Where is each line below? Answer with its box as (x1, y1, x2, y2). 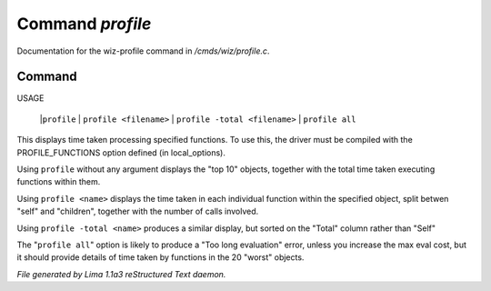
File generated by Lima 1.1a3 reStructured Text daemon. (16, 268, 226, 279)
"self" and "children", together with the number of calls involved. (16, 206, 259, 217)
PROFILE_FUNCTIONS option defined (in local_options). (16, 146, 226, 158)
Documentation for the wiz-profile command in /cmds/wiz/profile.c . (16, 45, 270, 56)
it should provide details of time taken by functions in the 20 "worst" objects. (16, 252, 305, 263)
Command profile (16, 14, 152, 34)
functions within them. (16, 176, 101, 187)
